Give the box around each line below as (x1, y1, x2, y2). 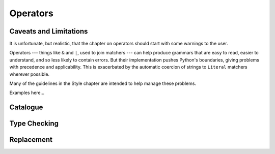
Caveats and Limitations (9, 27, 88, 36)
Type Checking (9, 119, 59, 128)
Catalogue (9, 103, 43, 112)
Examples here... (9, 89, 45, 96)
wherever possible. (9, 71, 50, 77)
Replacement (9, 135, 53, 144)
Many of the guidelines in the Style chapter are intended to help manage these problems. (9, 80, 196, 86)
